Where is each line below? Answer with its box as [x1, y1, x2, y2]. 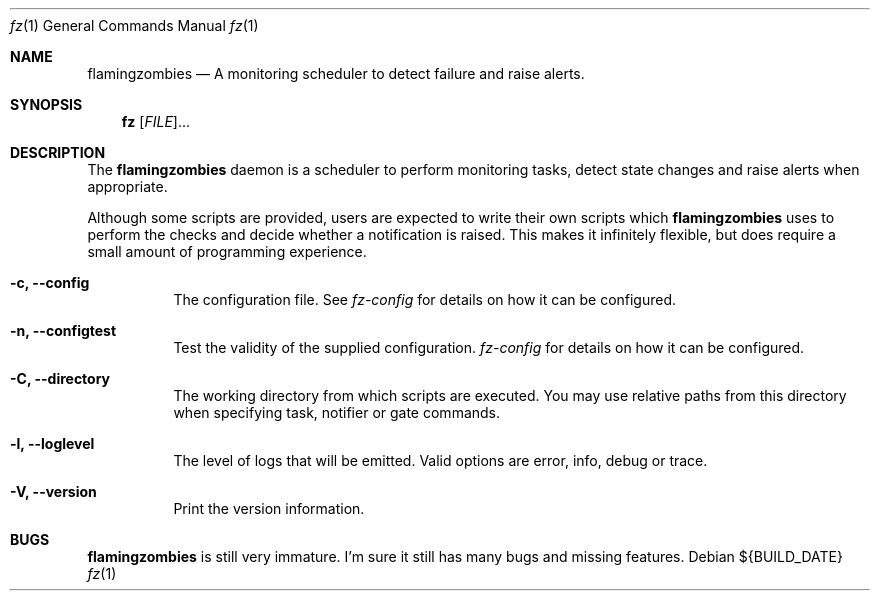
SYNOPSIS [10, 96, 83, 113]
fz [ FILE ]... [121, 113, 191, 130]
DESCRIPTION [10, 144, 106, 161]
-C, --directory [10, 370, 111, 387]
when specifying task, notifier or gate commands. [173, 404, 501, 421]
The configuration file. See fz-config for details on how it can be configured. [173, 291, 677, 308]
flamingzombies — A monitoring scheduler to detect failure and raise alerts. [87, 65, 585, 82]
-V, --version [10, 483, 97, 500]
